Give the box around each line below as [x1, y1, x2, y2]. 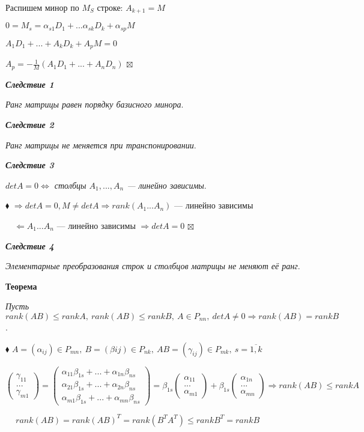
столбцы [54, 178, 86, 191]
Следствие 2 [5, 118, 54, 130]
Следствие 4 [5, 239, 54, 252]
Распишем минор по [5, 1, 79, 13]
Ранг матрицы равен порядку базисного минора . [5, 98, 184, 111]
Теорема [5, 279, 37, 292]
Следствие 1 [5, 78, 54, 90]
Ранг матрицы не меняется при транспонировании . [5, 138, 196, 151]
